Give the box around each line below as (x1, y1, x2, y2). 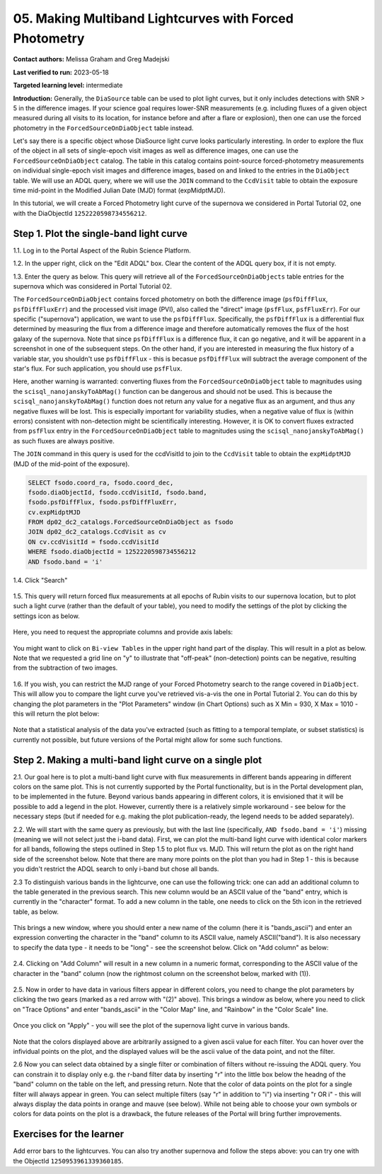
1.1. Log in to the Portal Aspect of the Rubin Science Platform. (13, 246, 191, 255)
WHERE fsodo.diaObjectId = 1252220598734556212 (28, 548, 196, 556)
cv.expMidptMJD (28, 508, 81, 516)
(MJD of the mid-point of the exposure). (13, 460, 130, 468)
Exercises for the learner (13, 1128, 125, 1140)
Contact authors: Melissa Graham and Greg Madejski (13, 55, 170, 64)
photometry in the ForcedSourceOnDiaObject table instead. (13, 124, 194, 132)
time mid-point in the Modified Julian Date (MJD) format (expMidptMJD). (13, 186, 226, 194)
